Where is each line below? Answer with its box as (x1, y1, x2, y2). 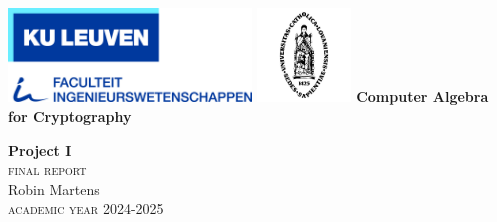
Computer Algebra (356, 86, 489, 107)
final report (8, 159, 87, 180)
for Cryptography (8, 106, 132, 127)
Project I (8, 139, 72, 160)
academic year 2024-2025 (8, 198, 164, 219)
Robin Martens (8, 178, 100, 199)
